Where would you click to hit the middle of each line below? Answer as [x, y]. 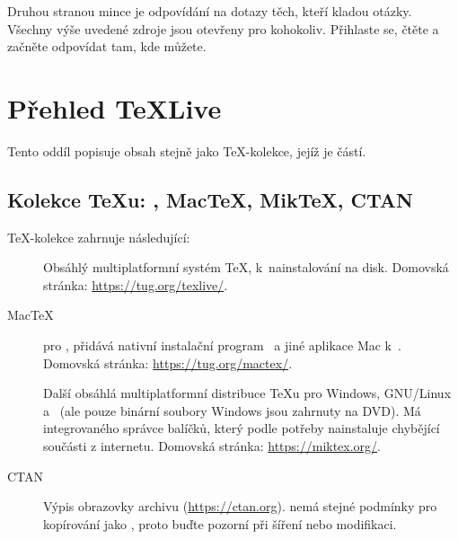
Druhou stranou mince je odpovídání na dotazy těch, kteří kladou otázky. [210, 11]
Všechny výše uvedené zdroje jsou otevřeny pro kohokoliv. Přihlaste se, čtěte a [223, 28]
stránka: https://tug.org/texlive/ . [136, 284]
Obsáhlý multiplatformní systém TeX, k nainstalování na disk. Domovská [246, 267]
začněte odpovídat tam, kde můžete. [107, 46]
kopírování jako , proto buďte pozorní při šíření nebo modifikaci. [220, 523]
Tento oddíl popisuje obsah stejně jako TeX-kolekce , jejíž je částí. [187, 150]
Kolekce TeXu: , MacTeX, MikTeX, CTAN [210, 199]
